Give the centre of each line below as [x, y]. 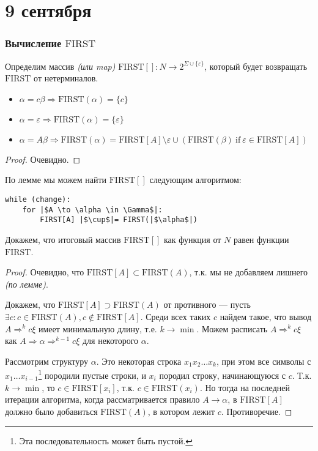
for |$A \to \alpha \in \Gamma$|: [92, 210]
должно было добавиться [51, 411]
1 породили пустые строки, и [92, 374]
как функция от [193, 239]
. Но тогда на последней [245, 387]
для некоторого [110, 341]
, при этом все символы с [264, 361]
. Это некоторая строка [139, 361]
